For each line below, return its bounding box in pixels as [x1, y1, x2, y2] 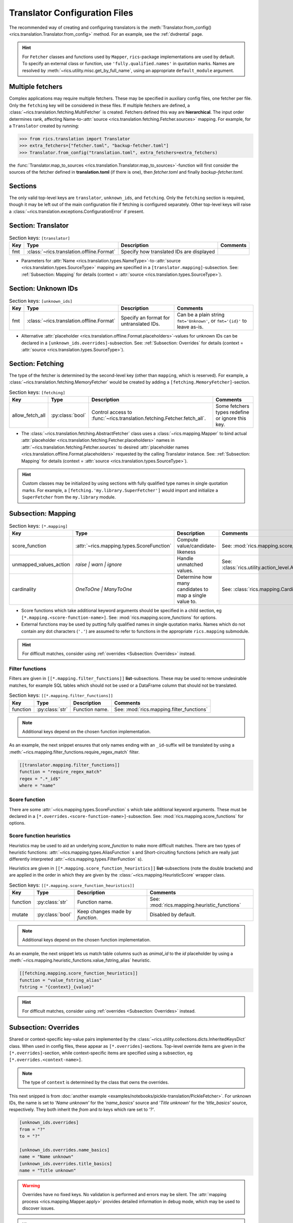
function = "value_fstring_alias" [19, 977, 102, 983]
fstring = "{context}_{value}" [19, 984, 95, 990]
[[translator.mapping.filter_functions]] [19, 762, 120, 768]
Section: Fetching [9, 360, 64, 368]
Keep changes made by [77, 908, 132, 915]
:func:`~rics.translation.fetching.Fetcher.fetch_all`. [91, 415, 206, 422]
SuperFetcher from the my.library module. [22, 494, 116, 500]
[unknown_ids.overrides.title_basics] [19, 1161, 112, 1166]
